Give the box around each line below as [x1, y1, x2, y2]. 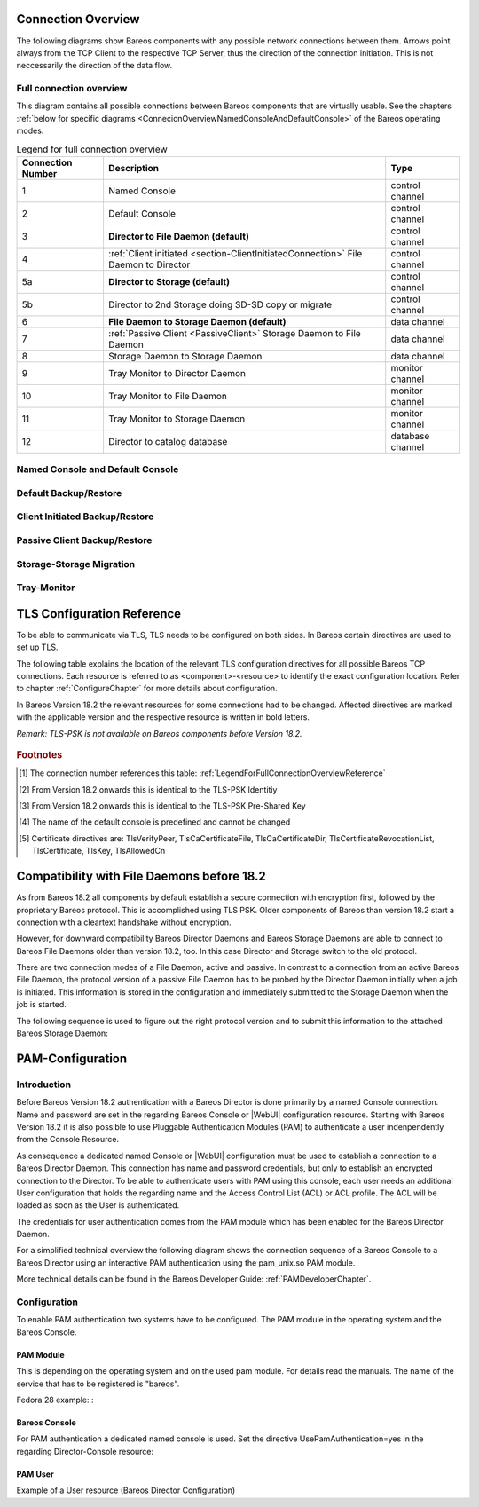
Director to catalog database [107, 435, 228, 447]
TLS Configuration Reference [16, 606, 182, 621]
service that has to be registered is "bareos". [16, 1378, 180, 1389]
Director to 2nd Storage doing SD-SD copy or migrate [107, 298, 333, 311]
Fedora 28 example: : [16, 1394, 94, 1405]
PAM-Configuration [16, 1051, 128, 1066]
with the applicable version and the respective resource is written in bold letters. [16, 712, 310, 722]
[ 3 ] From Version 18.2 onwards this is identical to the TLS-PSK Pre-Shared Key [19, 801, 306, 811]
